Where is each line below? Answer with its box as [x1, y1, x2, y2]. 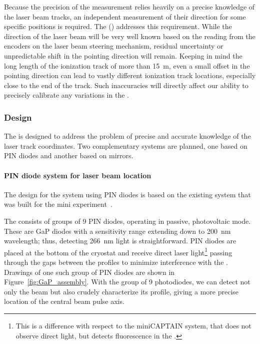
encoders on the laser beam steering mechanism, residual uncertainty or [4, 41, 223, 51]
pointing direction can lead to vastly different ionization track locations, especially [4, 70, 256, 81]
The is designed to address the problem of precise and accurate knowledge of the [4, 131, 251, 141]
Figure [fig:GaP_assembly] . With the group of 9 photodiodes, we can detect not [4, 276, 250, 287]
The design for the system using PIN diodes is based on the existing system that [4, 189, 251, 199]
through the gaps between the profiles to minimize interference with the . [4, 256, 228, 267]
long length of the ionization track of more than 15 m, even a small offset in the [4, 60, 250, 71]
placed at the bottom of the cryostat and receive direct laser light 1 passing [4, 245, 232, 257]
